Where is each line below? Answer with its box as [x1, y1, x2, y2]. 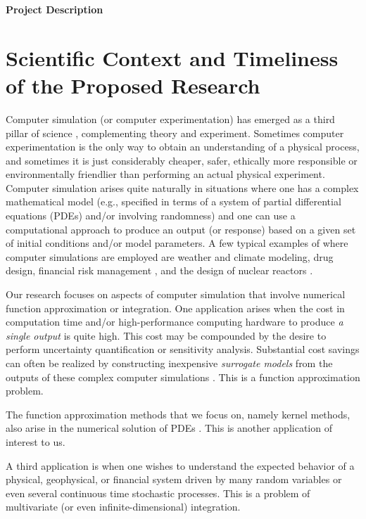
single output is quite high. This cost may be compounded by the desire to [6, 328, 327, 342]
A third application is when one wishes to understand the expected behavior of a [6, 458, 355, 473]
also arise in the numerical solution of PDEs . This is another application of [6, 421, 332, 435]
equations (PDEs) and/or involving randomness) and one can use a [6, 208, 296, 223]
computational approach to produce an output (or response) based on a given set [6, 222, 356, 236]
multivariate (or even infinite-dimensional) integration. [6, 499, 241, 514]
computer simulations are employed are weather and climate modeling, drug [6, 249, 334, 264]
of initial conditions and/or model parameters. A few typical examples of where [6, 236, 348, 250]
